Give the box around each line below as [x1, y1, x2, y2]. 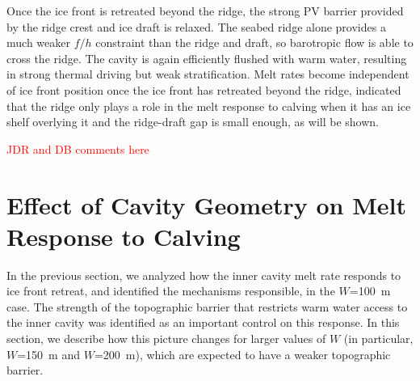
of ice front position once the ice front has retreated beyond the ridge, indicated [6, 81, 401, 98]
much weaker [6, 34, 70, 51]
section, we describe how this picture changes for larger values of [6, 330, 326, 347]
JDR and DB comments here [6, 140, 149, 157]
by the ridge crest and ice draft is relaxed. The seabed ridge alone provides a [6, 18, 386, 35]
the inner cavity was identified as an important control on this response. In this [6, 314, 400, 331]
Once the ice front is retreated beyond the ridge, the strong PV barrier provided [6, 2, 404, 19]
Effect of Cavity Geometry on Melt [6, 188, 406, 221]
